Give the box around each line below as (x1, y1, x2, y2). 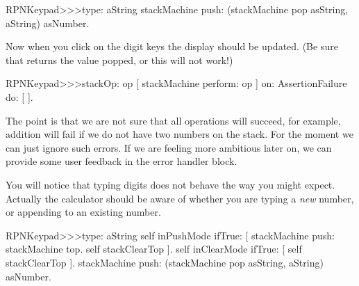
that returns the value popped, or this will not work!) (6, 52, 233, 67)
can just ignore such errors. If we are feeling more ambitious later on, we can (6, 140, 332, 154)
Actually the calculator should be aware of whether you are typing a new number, (6, 191, 354, 205)
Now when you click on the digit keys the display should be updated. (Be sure (6, 39, 338, 54)
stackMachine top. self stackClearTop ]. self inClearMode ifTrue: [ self (6, 241, 302, 256)
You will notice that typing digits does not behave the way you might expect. (6, 177, 335, 191)
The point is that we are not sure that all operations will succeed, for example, (6, 113, 341, 127)
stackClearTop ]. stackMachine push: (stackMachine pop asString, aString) (6, 255, 324, 269)
